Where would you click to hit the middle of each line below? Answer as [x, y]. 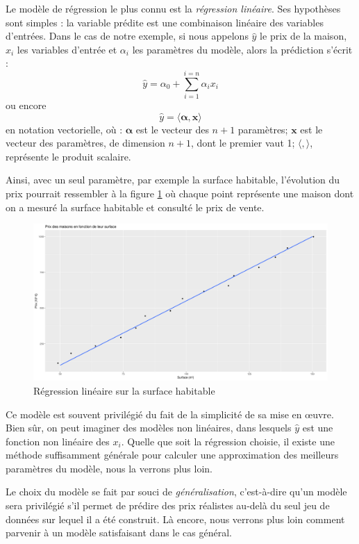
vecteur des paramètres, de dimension [85, 143]
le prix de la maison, [303, 36]
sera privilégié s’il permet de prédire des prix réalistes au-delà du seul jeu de [168, 505]
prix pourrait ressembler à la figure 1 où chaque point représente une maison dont [180, 193]
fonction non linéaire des [58, 441]
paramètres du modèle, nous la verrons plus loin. [109, 468]
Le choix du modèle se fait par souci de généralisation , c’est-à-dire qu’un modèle [176, 492]
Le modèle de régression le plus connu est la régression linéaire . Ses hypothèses [173, 8]
